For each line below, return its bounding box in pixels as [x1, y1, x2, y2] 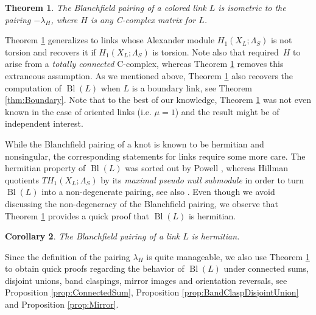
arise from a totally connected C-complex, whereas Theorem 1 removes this [5, 57, 284, 70]
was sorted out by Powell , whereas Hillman [125, 161, 288, 174]
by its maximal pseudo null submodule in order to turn [100, 173, 304, 186]
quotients [5, 173, 40, 186]
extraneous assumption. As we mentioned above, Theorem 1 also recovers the [5, 69, 293, 82]
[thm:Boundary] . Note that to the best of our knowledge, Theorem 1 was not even [5, 93, 311, 106]
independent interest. [5, 117, 83, 130]
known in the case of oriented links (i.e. [5, 105, 152, 118]
